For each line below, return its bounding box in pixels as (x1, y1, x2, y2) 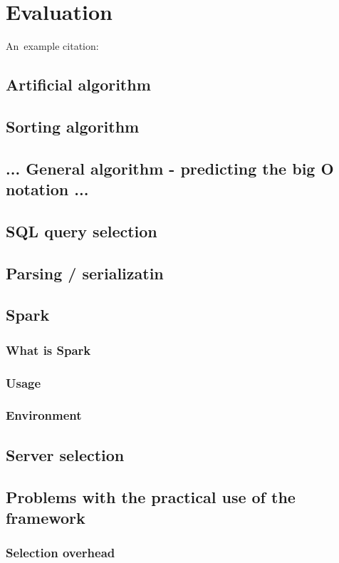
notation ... (6, 178, 89, 200)
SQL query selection (6, 219, 157, 242)
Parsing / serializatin (6, 262, 164, 284)
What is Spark (6, 341, 91, 358)
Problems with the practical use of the (6, 485, 296, 507)
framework (6, 506, 85, 528)
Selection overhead (6, 544, 115, 562)
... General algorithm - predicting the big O (6, 157, 334, 179)
